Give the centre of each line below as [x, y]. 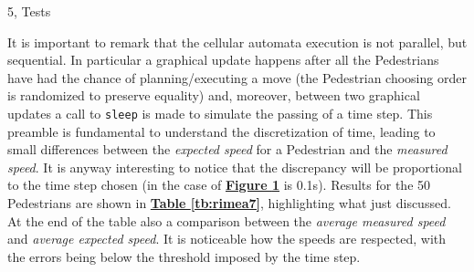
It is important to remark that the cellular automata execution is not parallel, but [237, 42]
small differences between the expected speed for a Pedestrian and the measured [227, 149]
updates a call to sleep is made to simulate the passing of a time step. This [220, 113]
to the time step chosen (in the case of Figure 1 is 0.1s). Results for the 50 [219, 185]
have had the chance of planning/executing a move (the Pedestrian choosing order [237, 77]
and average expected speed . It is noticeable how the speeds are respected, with [227, 239]
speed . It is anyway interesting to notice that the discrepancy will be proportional [235, 167]
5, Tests [29, 11]
